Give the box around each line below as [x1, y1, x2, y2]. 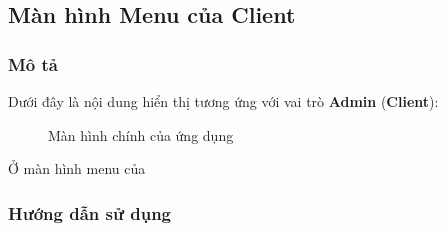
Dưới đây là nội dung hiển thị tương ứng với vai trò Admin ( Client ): [8, 91, 439, 111]
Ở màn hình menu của [8, 158, 146, 179]
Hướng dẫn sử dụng [8, 200, 171, 225]
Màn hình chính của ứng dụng [48, 124, 234, 145]
